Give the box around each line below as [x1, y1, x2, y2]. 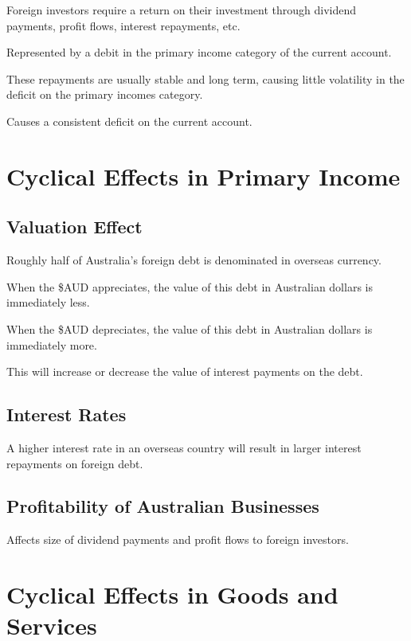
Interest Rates [6, 402, 127, 427]
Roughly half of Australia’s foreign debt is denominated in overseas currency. [6, 252, 382, 268]
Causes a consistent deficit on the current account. [6, 112, 252, 129]
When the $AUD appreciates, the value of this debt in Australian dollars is [6, 278, 373, 295]
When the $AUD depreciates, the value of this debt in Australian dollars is [6, 320, 373, 337]
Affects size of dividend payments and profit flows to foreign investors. [6, 531, 349, 548]
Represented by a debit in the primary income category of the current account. [6, 44, 392, 61]
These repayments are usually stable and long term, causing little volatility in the [6, 70, 405, 87]
